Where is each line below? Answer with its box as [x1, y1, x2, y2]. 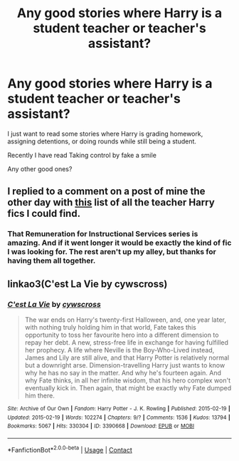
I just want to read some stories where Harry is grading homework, [7, 129, 203, 138]
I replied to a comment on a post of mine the [7, 186, 206, 198]
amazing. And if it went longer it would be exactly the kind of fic [7, 238, 232, 248]
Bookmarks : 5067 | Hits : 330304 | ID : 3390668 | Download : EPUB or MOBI [7, 422, 194, 430]
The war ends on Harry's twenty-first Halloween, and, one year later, [24, 315, 226, 324]
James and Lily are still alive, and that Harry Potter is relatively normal [24, 353, 230, 362]
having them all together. [7, 255, 96, 265]
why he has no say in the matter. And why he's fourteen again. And [24, 368, 222, 377]
